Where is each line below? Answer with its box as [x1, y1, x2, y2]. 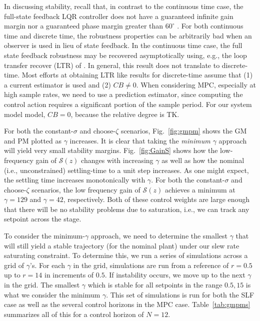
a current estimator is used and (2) [4, 79, 111, 89]
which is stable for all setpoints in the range [87, 279, 222, 290]
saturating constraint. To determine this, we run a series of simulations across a [4, 250, 248, 260]
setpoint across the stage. [4, 213, 81, 224]
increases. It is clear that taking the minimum [69, 135, 210, 145]
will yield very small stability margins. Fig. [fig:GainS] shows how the [4, 145, 218, 155]
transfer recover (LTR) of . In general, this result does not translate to [4, 59, 220, 70]
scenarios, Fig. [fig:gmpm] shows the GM [120, 125, 247, 136]
